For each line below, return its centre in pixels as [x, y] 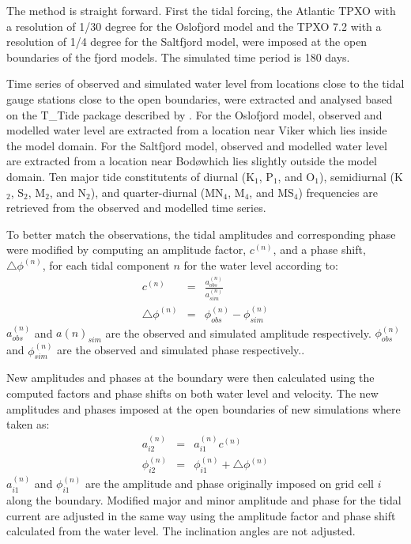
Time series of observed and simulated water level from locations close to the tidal [205, 83]
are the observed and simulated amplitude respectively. [238, 332]
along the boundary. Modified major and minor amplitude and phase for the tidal [204, 499]
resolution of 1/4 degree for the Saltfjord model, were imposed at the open [187, 42]
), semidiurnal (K [361, 176]
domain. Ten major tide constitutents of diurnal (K [131, 176]
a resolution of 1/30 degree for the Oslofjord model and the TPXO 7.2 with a [194, 26]
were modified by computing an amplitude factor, [126, 249]
